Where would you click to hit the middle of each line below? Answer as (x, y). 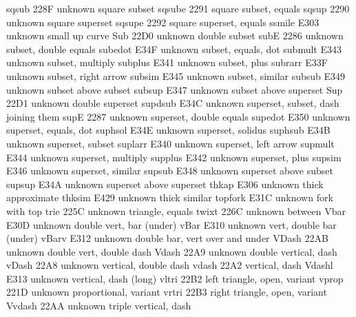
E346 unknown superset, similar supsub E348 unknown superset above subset (170, 171)
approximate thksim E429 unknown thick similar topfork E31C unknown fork (170, 197)
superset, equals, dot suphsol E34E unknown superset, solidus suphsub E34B (168, 130)
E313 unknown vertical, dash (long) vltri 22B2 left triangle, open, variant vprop (175, 278)
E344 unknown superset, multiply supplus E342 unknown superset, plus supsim (174, 157)
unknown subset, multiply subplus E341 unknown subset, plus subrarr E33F (167, 62)
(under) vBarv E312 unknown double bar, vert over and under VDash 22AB (167, 238)
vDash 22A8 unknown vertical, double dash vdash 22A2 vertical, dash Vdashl (170, 265)
